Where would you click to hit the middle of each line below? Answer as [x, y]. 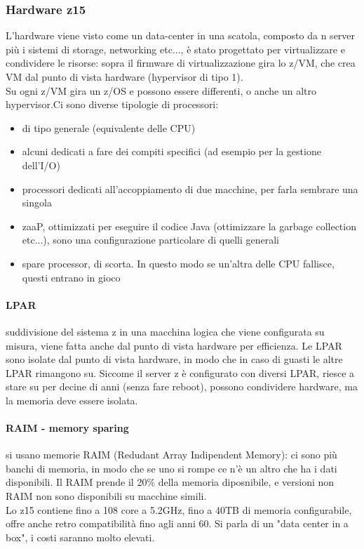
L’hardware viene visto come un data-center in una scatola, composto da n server [181, 35]
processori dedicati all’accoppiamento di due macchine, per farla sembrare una [190, 188]
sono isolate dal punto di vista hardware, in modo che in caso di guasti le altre [174, 359]
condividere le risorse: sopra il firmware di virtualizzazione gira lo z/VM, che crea [181, 63]
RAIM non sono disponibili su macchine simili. [106, 496]
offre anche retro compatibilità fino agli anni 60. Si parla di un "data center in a [177, 523]
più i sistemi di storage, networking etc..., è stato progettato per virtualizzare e [175, 49]
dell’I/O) [41, 165]
